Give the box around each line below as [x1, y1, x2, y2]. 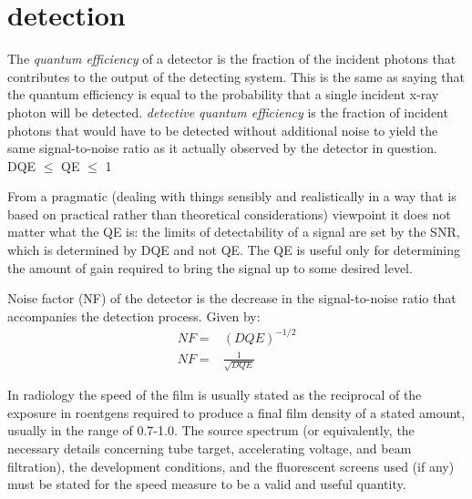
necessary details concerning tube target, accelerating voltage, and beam [7, 439, 412, 457]
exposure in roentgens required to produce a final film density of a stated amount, [7, 402, 466, 422]
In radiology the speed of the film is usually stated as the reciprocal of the [7, 385, 422, 404]
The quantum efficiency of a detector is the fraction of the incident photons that [7, 49, 457, 68]
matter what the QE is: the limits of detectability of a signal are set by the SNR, [7, 222, 460, 241]
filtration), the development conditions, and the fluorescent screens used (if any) [7, 456, 455, 475]
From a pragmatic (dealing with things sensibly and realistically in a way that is [7, 187, 457, 206]
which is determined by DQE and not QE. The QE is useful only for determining [7, 240, 460, 260]
